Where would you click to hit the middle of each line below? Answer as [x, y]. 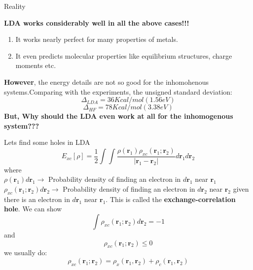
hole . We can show [33, 209]
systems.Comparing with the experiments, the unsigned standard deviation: [118, 91]
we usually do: [26, 253]
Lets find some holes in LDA [47, 142]
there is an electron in [37, 199]
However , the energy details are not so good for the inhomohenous [107, 82]
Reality [15, 6]
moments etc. [36, 65]
